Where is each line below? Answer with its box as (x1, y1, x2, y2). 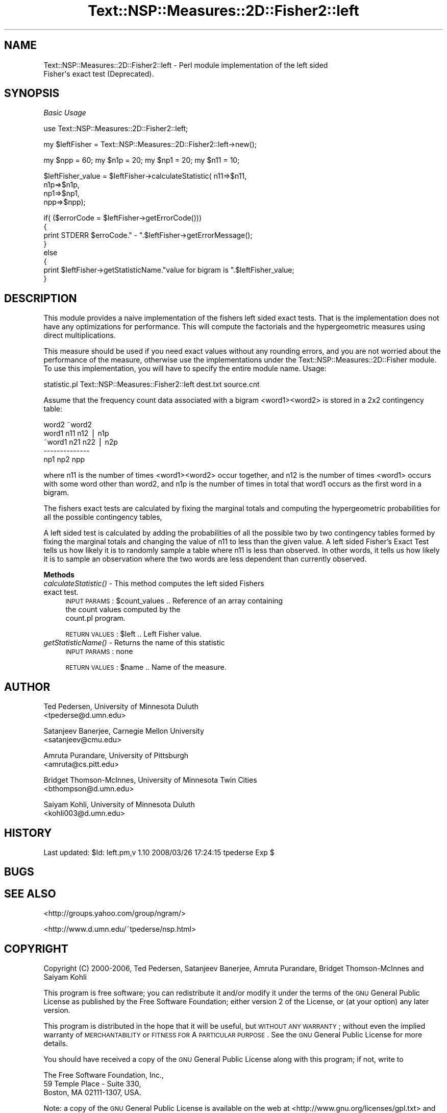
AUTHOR (4, 680, 51, 693)
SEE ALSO (4, 887, 56, 900)
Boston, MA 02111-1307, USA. (43, 1088, 141, 1097)
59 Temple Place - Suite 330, (43, 1079, 141, 1088)
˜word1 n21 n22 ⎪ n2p (43, 438, 118, 447)
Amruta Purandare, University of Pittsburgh (43, 751, 189, 760)
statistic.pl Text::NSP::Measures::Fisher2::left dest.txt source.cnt (43, 380, 260, 389)
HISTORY (4, 826, 52, 839)
